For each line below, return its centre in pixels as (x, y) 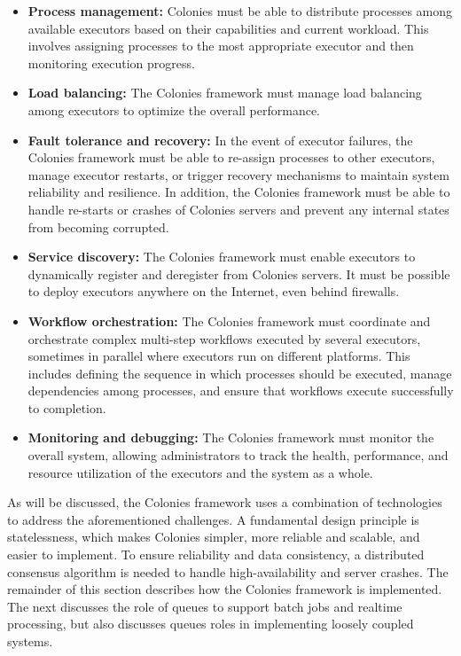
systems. (30, 641)
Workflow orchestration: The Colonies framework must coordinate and (229, 320)
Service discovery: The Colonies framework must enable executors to (222, 257)
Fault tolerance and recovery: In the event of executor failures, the (220, 140)
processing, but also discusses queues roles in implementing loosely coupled (211, 624)
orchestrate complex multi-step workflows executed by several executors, (224, 338)
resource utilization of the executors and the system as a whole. (200, 472)
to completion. (67, 407)
